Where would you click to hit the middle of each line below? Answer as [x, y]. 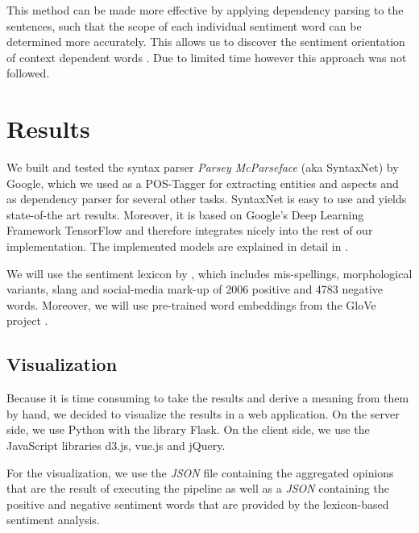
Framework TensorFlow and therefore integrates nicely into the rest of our [190, 230]
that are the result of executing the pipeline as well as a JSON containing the [198, 488]
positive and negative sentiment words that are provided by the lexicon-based [198, 504]
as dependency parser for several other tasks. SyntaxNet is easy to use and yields [207, 199]
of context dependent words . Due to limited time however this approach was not [207, 57]
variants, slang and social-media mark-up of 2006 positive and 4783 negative [195, 289]
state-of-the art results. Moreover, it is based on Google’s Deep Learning [185, 214]
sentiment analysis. [53, 520]
